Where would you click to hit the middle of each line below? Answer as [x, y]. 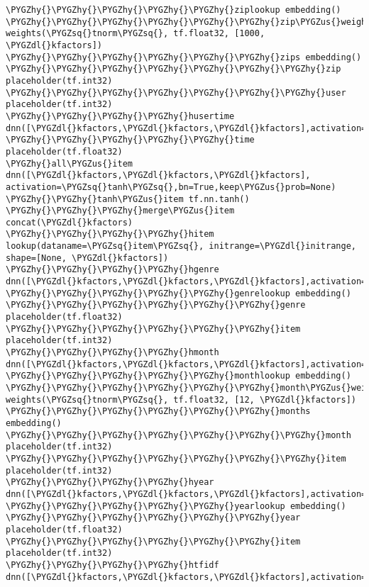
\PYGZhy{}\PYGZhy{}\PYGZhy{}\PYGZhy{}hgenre [112, 270]
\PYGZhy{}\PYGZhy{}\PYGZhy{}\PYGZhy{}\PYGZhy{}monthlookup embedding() [178, 376]
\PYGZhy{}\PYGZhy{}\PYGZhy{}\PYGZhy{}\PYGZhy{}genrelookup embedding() [178, 293]
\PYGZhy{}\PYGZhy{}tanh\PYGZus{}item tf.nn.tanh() [128, 199]
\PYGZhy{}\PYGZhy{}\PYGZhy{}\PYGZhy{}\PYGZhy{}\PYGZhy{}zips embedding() [184, 57]
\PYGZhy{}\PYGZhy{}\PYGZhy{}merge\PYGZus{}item [120, 211]
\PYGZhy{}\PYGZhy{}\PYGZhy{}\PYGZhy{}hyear [110, 482]
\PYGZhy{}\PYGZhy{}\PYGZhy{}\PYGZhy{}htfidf [112, 565]
